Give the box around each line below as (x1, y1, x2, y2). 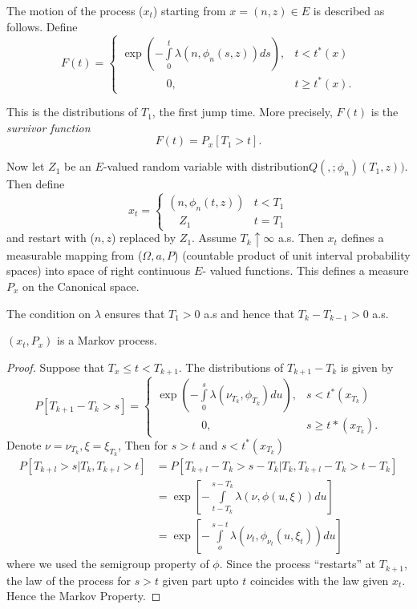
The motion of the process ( (6, 2, 144, 18)
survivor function (6, 119, 91, 135)
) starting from (152, 2, 226, 18)
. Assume (192, 229, 237, 246)
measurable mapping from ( (6, 246, 143, 263)
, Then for (118, 436, 168, 453)
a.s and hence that (204, 304, 295, 321)
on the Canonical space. (22, 277, 140, 294)
